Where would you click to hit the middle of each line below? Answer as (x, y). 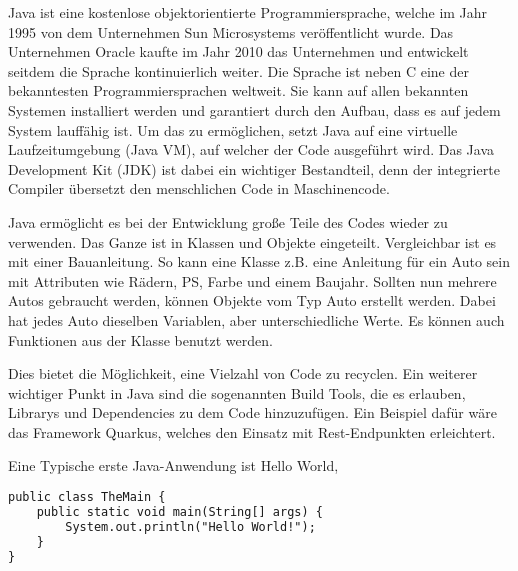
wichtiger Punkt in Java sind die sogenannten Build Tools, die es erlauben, (237, 392)
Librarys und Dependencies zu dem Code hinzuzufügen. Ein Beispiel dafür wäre (252, 412)
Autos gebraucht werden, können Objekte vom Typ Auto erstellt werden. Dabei (252, 300)
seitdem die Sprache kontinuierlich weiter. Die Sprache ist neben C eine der (238, 70)
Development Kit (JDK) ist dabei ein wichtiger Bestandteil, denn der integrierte (254, 168)
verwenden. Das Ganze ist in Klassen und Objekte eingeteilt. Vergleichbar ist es (252, 241)
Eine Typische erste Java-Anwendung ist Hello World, (173, 465)
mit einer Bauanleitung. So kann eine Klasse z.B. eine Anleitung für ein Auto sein (259, 261)
